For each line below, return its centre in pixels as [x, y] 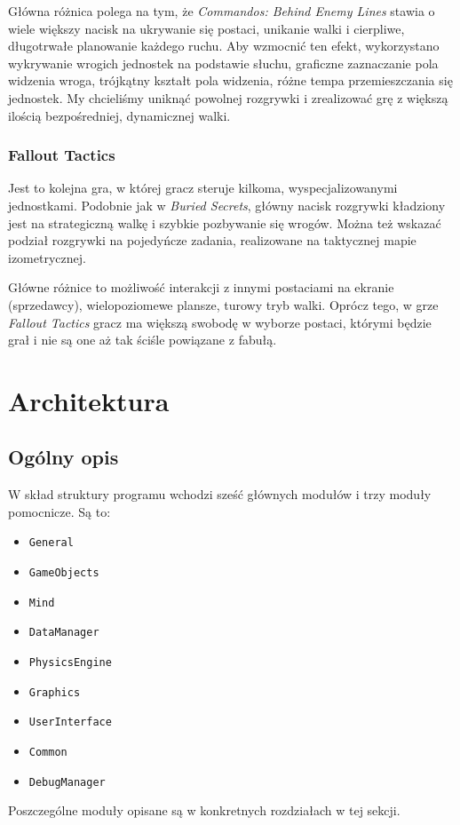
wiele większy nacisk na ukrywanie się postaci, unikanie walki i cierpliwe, [206, 28]
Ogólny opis [63, 457]
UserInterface [70, 722]
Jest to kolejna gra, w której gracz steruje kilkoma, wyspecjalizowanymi [203, 188]
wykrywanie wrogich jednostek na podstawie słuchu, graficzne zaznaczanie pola [223, 63]
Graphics [55, 692]
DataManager [64, 633]
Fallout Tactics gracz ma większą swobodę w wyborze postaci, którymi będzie [220, 322]
